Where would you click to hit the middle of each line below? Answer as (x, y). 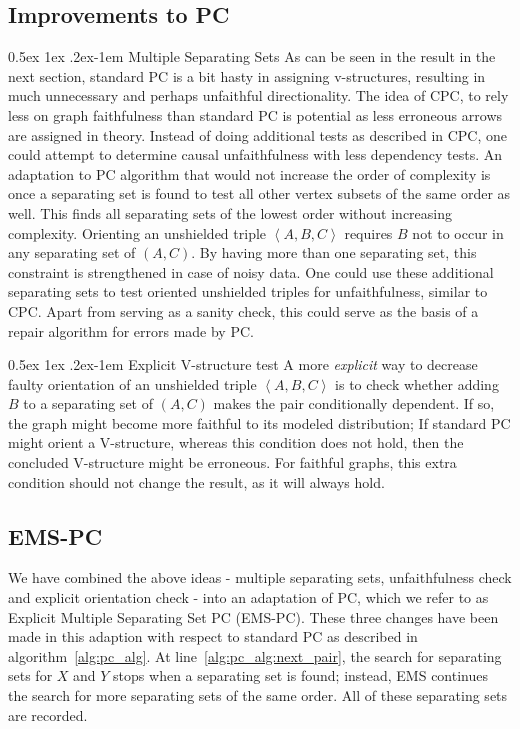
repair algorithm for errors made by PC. (131, 330)
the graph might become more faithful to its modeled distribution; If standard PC (259, 422)
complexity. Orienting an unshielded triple (137, 232)
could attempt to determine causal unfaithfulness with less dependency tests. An (255, 154)
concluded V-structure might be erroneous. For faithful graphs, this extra (232, 462)
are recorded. (48, 714)
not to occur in (458, 232)
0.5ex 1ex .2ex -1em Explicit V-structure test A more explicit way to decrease (243, 364)
